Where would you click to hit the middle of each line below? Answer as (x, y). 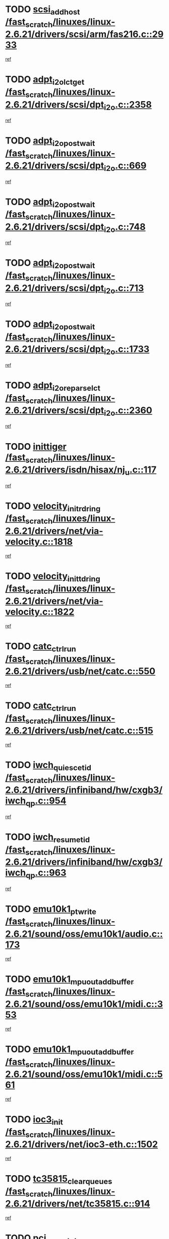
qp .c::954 (46, 802)
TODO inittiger (36, 446)
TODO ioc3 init (34, 1120)
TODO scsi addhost (43, 10)
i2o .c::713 (124, 289)
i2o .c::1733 (127, 350)
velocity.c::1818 (39, 541)
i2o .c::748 (125, 228)
